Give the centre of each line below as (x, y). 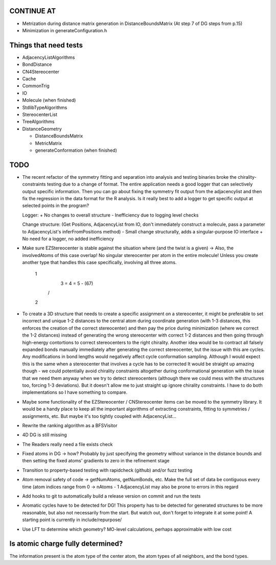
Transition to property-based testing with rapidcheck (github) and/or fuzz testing (107, 470)
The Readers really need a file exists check (67, 444)
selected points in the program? (56, 206)
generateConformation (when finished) (76, 150)
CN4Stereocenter (41, 72)
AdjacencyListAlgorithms (49, 57)
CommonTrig (36, 86)
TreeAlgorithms (38, 122)
